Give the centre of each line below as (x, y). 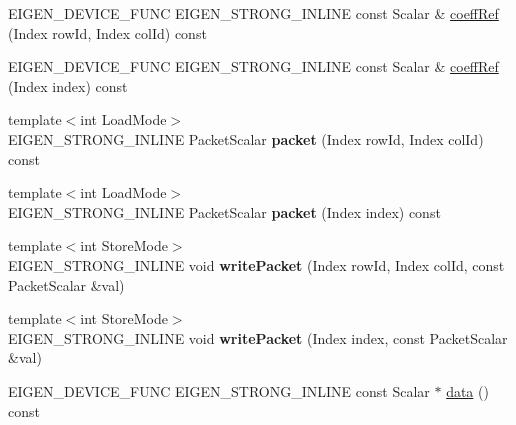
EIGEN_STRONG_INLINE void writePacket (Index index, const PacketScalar (258, 337)
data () (467, 390)
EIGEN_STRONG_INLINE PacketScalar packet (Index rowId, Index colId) (246, 138)
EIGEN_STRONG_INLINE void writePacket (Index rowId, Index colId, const (256, 264)
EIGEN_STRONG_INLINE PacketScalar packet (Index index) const (224, 211)
